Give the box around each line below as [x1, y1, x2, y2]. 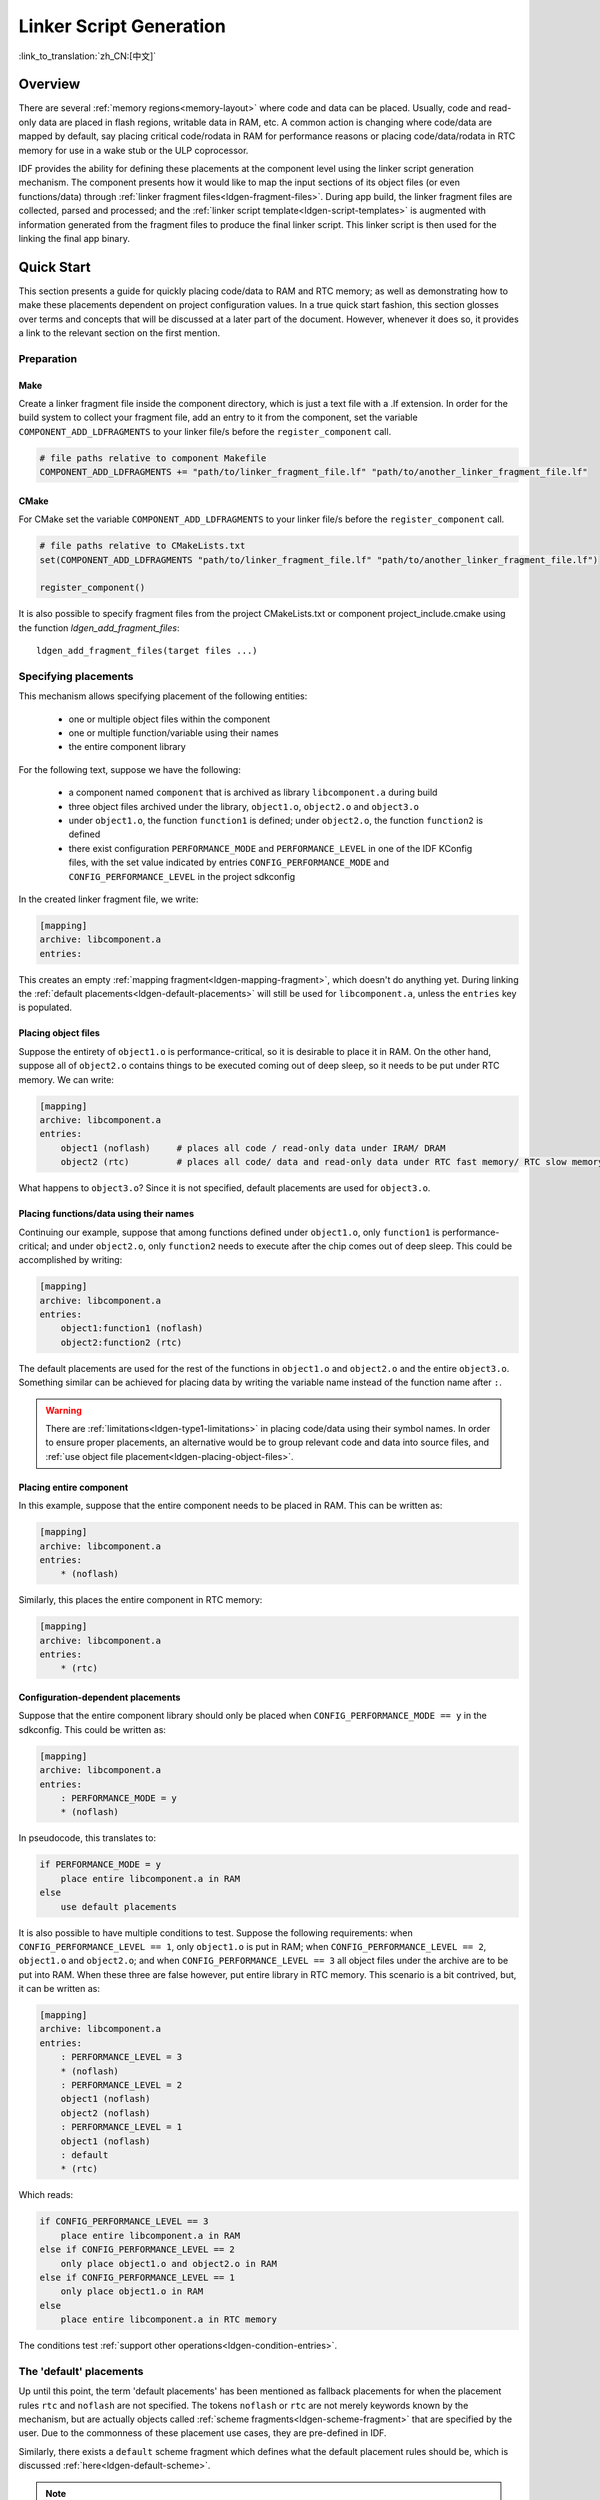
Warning [45, 1404, 82, 1416]
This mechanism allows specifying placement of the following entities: [18, 690, 308, 702]
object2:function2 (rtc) [60, 1336, 183, 1348]
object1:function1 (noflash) [60, 1323, 204, 1334]
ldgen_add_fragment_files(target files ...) [36, 645, 259, 657]
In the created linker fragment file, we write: [18, 893, 199, 905]
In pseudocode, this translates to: [18, 1832, 157, 1844]
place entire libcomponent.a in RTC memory [60, 2314, 277, 2325]
